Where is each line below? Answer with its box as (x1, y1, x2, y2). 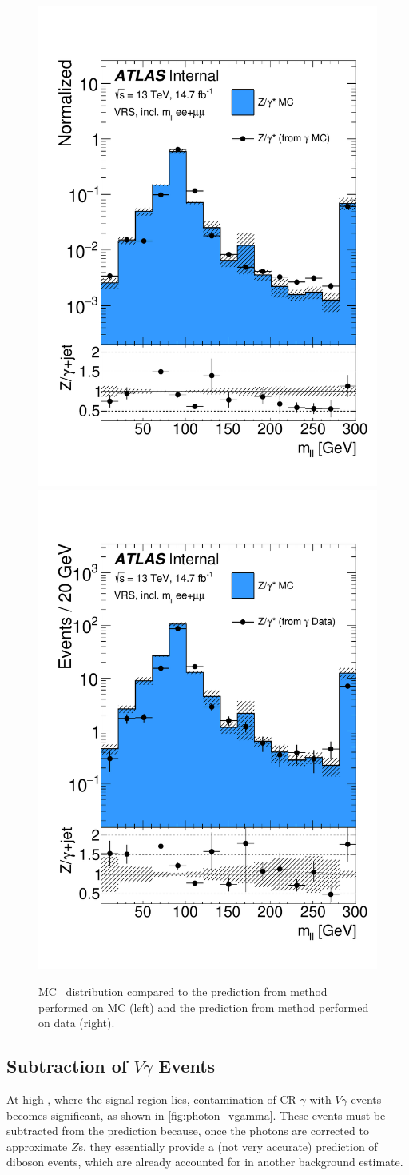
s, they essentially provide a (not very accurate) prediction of (78, 1137, 378, 1154)
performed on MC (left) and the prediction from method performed (38, 998, 369, 1015)
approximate (6, 1137, 68, 1154)
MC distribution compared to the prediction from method (38, 983, 328, 1000)
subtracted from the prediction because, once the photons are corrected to (6, 1122, 369, 1139)
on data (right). (38, 1014, 115, 1031)
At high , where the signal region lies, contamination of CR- (6, 1091, 300, 1108)
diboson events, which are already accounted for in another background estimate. (6, 1153, 403, 1170)
